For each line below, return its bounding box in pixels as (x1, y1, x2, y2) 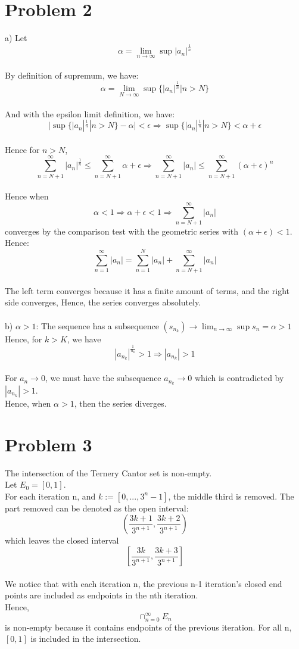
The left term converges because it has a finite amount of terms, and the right (5, 284, 289, 297)
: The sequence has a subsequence (36, 319, 159, 332)
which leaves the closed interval (5, 534, 119, 547)
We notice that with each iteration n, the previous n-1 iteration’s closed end (5, 577, 282, 589)
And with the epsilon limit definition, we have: (5, 107, 175, 120)
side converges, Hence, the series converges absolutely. (5, 296, 201, 308)
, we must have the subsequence (45, 372, 161, 384)
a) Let (5, 32, 27, 44)
